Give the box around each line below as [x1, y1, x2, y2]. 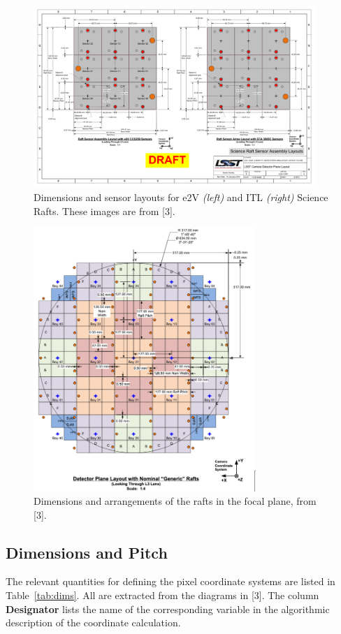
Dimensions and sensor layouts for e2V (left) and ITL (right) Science [34, 189, 328, 204]
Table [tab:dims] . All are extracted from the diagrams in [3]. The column [6, 588, 319, 603]
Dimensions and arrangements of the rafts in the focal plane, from [34, 494, 317, 508]
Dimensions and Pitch [6, 541, 168, 563]
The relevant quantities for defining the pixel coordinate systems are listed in [6, 574, 335, 589]
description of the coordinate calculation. [6, 615, 181, 630]
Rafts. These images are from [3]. [34, 203, 175, 218]
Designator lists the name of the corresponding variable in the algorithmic [6, 601, 330, 616]
